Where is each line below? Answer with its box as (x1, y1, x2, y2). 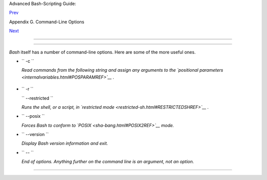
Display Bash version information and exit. (21, 140, 108, 146)
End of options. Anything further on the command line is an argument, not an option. (21, 159, 194, 165)
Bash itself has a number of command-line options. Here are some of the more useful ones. (9, 49, 196, 55)
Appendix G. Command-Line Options (9, 19, 85, 25)
